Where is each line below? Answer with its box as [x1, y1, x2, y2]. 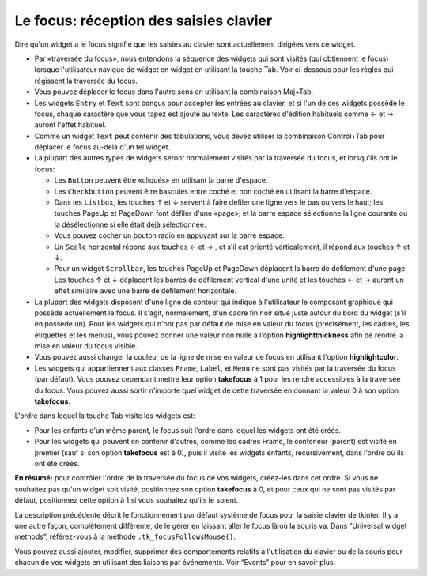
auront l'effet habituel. [34, 120, 107, 130]
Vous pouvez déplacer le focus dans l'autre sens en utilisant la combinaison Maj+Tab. [34, 87, 314, 96]
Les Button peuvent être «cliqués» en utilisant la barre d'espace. [54, 175, 268, 185]
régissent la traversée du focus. [34, 76, 138, 85]
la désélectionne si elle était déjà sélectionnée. [54, 220, 206, 229]
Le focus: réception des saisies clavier [14, 12, 273, 29]
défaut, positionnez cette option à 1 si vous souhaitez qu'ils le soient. [14, 495, 239, 505]
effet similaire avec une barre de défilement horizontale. [54, 286, 237, 296]
